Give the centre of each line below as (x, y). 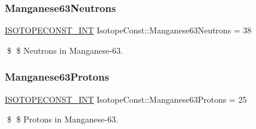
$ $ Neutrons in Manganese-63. (65, 50)
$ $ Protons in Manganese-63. (62, 119)
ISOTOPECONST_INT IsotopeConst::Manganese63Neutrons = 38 (128, 30)
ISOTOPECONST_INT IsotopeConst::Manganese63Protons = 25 (126, 99)
